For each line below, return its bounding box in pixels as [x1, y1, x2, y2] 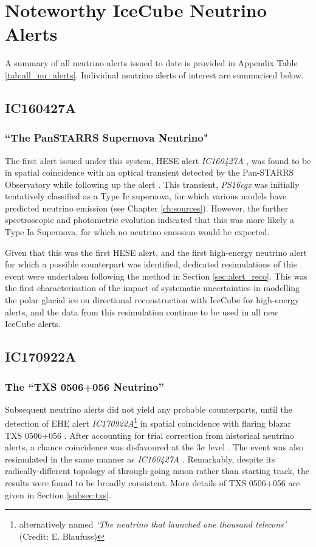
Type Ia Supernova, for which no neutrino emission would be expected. [5, 225, 270, 238]
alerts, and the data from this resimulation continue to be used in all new [5, 305, 278, 318]
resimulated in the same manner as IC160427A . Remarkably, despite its [5, 452, 275, 465]
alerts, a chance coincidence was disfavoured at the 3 [5, 441, 201, 453]
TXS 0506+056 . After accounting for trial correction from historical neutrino [5, 428, 294, 441]
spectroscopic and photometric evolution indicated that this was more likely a [5, 213, 295, 226]
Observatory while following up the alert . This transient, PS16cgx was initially [5, 177, 300, 190]
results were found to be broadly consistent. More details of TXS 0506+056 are [5, 476, 300, 489]
